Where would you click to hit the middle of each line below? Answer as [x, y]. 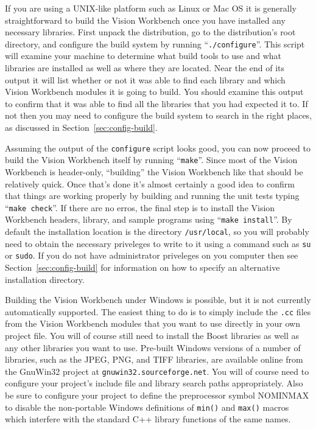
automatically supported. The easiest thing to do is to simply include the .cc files [158, 311]
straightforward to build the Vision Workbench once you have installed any [145, 20]
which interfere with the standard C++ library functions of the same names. [148, 419]
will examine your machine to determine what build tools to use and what [143, 56]
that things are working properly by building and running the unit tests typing [152, 196]
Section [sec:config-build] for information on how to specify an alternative [142, 267]
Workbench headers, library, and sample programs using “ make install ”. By [149, 219]
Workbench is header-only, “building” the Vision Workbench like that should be [154, 171]
